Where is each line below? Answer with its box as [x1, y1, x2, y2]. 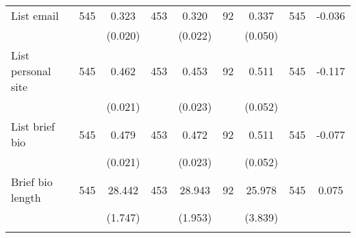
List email [11, 8, 59, 23]
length [11, 189, 41, 205]
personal [11, 63, 51, 79]
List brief [11, 118, 55, 134]
